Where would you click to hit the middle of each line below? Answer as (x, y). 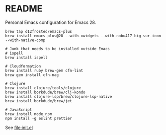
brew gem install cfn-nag (32, 75)
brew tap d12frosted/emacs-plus (39, 31)
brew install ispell (27, 58)
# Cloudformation (23, 66)
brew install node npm (29, 114)
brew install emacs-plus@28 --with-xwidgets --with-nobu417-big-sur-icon (83, 36)
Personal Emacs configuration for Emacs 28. (51, 22)
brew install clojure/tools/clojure (43, 88)
